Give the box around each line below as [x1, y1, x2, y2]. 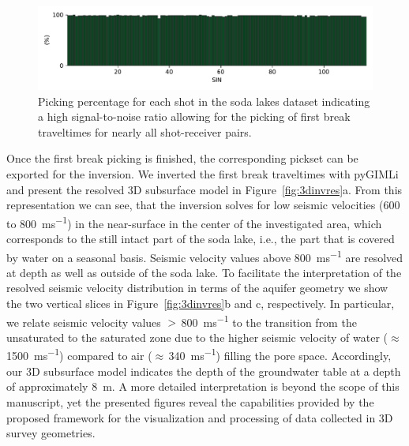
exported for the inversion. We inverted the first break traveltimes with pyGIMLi [6, 165, 399, 182]
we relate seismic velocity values [6, 313, 161, 330]
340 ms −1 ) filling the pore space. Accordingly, [168, 345, 392, 364]
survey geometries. [6, 425, 96, 441]
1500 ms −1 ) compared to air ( [6, 345, 152, 364]
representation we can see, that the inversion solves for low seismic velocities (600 [6, 197, 400, 213]
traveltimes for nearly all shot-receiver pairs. [38, 123, 252, 140]
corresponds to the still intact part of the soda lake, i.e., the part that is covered [6, 230, 395, 246]
